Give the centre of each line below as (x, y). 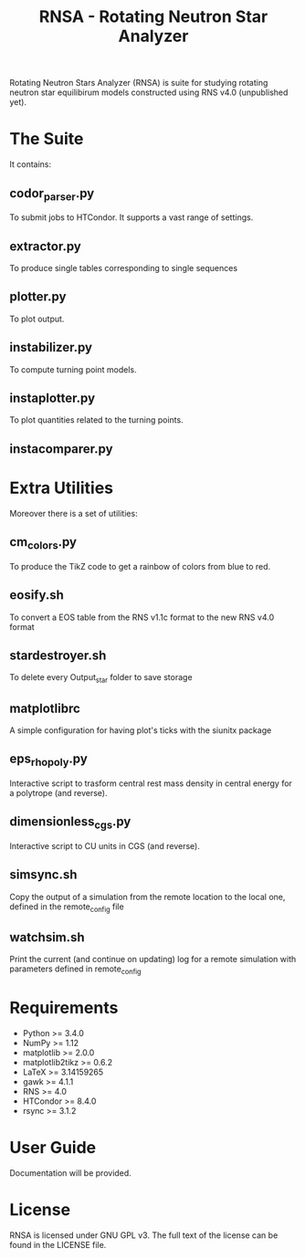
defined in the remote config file (67, 907)
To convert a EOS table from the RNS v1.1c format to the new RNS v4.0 (142, 617)
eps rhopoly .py (49, 760)
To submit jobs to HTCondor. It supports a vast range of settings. (131, 217)
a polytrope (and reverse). (58, 792)
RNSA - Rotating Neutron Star (153, 17)
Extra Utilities (62, 488)
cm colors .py (43, 543)
